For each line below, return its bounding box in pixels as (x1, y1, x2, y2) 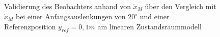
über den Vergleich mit (145, 1, 216, 11)
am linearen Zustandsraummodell (97, 21, 202, 31)
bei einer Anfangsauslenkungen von (15, 11, 126, 22)
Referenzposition (4, 21, 56, 31)
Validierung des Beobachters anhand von (4, 1, 131, 11)
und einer (140, 11, 170, 22)
